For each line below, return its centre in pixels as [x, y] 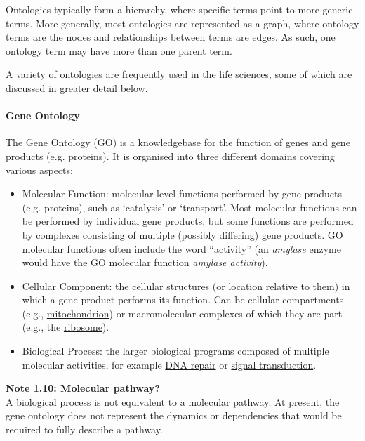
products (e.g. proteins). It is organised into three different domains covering [170, 156]
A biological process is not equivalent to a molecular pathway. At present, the [173, 401]
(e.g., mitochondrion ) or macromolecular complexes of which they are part [182, 313]
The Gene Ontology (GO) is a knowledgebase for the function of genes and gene [178, 142]
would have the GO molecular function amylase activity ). [145, 262]
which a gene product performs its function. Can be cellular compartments [183, 300]
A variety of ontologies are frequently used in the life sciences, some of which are [179, 74]
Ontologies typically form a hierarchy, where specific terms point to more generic [179, 9]
